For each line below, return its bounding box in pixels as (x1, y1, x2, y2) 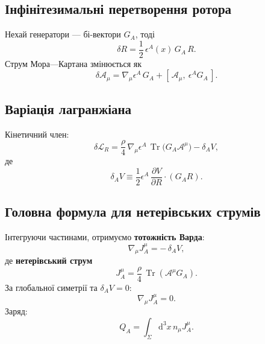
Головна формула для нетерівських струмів (5, 202, 261, 221)
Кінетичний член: (5, 127, 69, 140)
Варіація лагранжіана (5, 99, 132, 118)
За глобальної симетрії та (5, 281, 98, 294)
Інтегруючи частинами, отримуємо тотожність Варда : (5, 231, 205, 243)
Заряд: (5, 305, 28, 317)
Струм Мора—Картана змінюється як (5, 57, 142, 69)
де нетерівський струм (5, 254, 93, 267)
